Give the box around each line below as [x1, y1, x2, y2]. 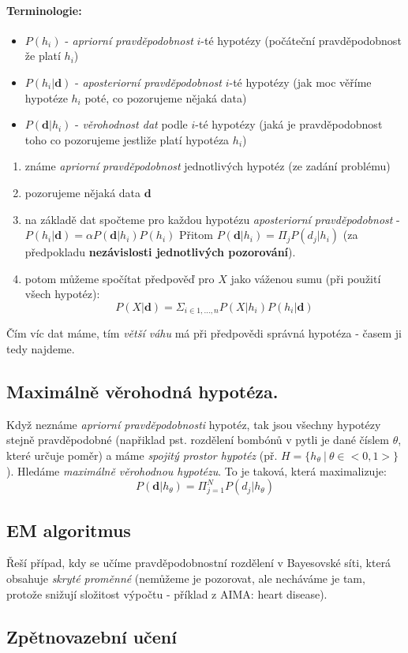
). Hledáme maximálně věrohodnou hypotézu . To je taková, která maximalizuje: [6, 462, 387, 479]
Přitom [178, 226, 213, 243]
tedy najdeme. [6, 340, 75, 356]
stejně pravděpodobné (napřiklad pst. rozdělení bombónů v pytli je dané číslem [6, 431, 389, 448]
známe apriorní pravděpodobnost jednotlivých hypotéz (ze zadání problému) [24, 158, 391, 174]
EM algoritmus [6, 517, 131, 542]
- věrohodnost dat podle [75, 116, 188, 132]
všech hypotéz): [24, 285, 100, 302]
